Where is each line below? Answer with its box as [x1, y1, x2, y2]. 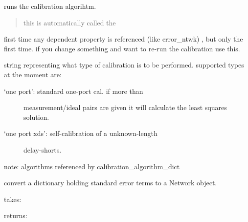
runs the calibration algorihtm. [4, 1, 96, 11]
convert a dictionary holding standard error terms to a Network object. [4, 178, 217, 188]
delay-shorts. [23, 144, 62, 155]
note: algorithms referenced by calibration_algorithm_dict [4, 161, 180, 171]
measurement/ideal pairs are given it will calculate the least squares [23, 102, 227, 112]
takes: [4, 194, 22, 204]
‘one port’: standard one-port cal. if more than [4, 86, 143, 96]
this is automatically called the [23, 17, 116, 27]
